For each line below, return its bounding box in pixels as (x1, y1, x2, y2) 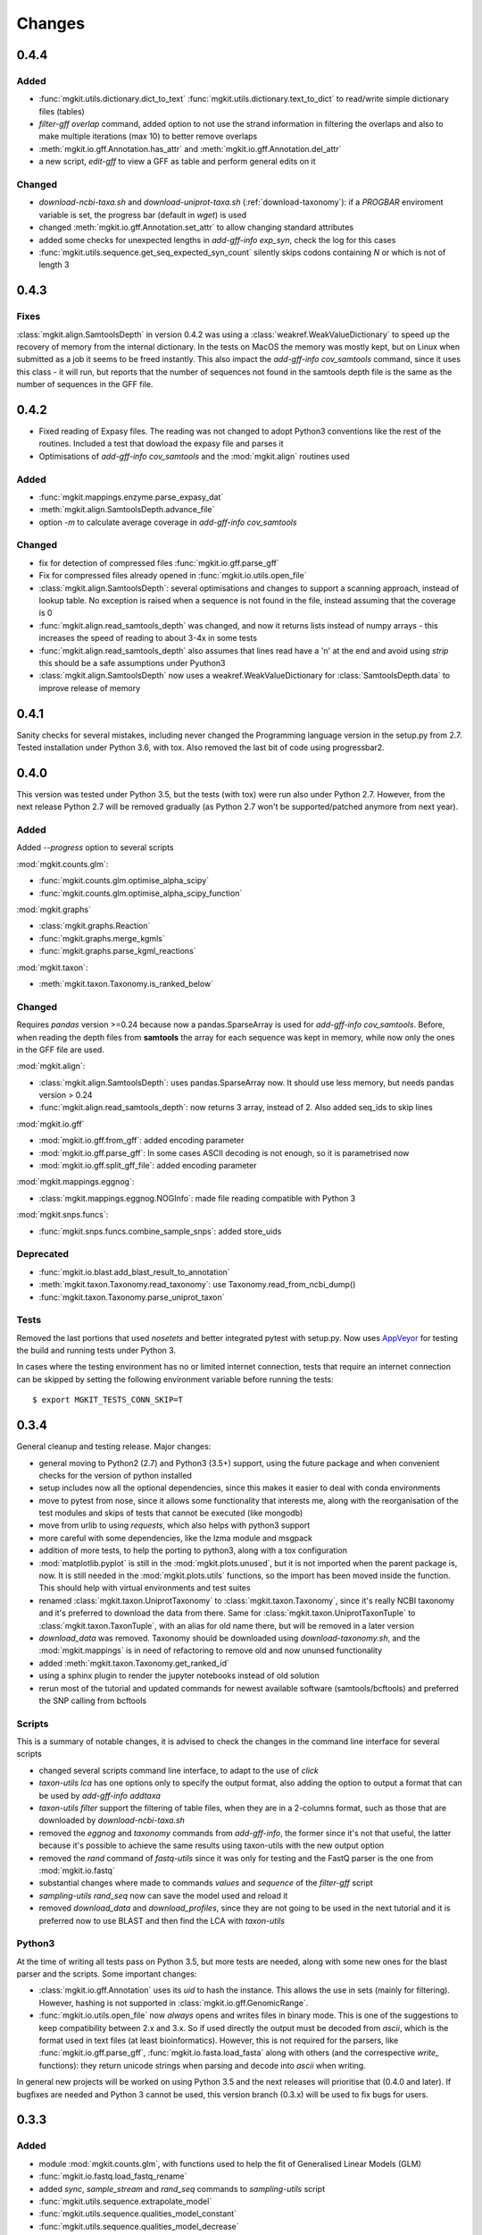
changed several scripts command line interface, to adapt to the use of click (38, 1765, 319, 1775)
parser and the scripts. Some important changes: (16, 1969, 197, 1979)
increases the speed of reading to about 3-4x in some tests (38, 633, 258, 644)
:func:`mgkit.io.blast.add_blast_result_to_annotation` (38, 1266, 231, 1278)
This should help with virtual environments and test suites (38, 1582, 251, 1593)
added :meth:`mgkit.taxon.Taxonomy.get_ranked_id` (38, 1657, 229, 1668)
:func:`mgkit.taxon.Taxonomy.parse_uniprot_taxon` (38, 1292, 225, 1303)
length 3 (38, 259, 70, 270)
